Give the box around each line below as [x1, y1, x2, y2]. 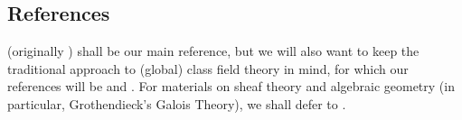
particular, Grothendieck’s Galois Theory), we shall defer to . [7, 94, 346, 113]
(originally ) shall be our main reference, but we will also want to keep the [7, 42, 420, 60]
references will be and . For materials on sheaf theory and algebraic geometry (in [7, 77, 455, 96]
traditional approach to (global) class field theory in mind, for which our [7, 59, 409, 78]
